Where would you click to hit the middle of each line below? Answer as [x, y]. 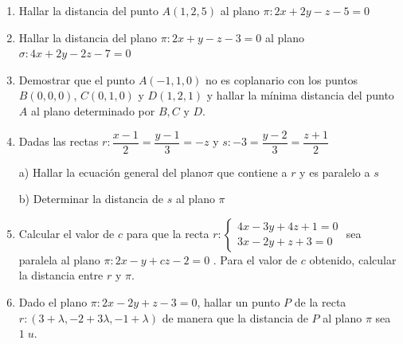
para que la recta [168, 233]
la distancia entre [61, 275]
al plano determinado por [93, 110]
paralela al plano [59, 259]
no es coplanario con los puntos [282, 79]
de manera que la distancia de [235, 317]
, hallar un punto [239, 302]
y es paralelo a [335, 172]
